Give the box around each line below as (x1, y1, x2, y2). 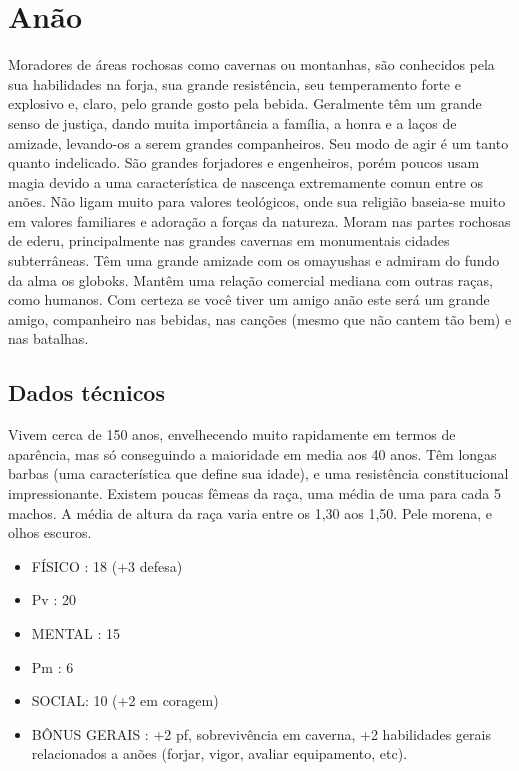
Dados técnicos (8, 377, 165, 408)
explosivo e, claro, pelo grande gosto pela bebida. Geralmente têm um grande (8, 93, 482, 114)
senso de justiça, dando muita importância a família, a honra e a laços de (8, 112, 457, 133)
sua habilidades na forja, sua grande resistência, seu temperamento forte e (8, 73, 461, 94)
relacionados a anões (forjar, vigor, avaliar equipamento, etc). (31, 743, 408, 764)
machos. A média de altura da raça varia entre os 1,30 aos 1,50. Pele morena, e (8, 502, 492, 523)
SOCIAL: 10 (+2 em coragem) (31, 690, 219, 711)
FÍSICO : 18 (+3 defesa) (31, 555, 183, 576)
